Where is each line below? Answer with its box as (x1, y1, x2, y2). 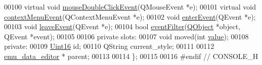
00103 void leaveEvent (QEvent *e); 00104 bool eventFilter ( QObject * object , (4, 21, 241, 32)
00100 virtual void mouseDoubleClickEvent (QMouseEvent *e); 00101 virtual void (4, 2, 256, 12)
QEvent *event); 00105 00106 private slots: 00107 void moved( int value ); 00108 (4, 31, 249, 41)
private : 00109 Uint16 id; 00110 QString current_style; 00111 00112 (4, 41, 214, 51)
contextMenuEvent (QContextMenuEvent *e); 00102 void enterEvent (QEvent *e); (4, 11, 256, 22)
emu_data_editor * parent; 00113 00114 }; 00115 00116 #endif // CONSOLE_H (4, 50, 258, 61)
